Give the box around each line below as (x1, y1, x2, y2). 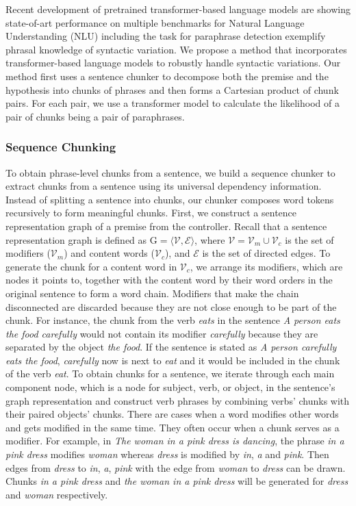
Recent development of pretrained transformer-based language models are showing (5, 2, 351, 16)
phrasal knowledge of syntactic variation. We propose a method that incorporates (5, 42, 347, 56)
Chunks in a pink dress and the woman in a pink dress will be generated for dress (5, 474, 348, 488)
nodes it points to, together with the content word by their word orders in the (5, 273, 333, 287)
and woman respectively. (5, 487, 108, 501)
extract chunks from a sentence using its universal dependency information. (5, 179, 322, 193)
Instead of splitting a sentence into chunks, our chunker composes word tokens (5, 192, 334, 206)
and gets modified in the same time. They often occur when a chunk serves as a (5, 420, 340, 434)
